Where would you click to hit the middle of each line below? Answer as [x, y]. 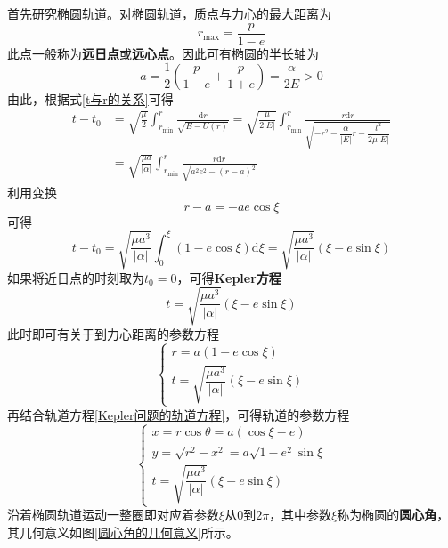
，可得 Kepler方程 [229, 277]
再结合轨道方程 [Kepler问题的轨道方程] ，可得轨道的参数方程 [179, 414]
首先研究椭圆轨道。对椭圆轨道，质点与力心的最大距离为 [169, 13]
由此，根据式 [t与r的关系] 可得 [90, 98]
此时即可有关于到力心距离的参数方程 [113, 333]
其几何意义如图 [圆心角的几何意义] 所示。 [123, 532]
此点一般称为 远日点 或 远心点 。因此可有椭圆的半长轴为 [163, 53]
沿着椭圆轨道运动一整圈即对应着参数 [113, 515]
